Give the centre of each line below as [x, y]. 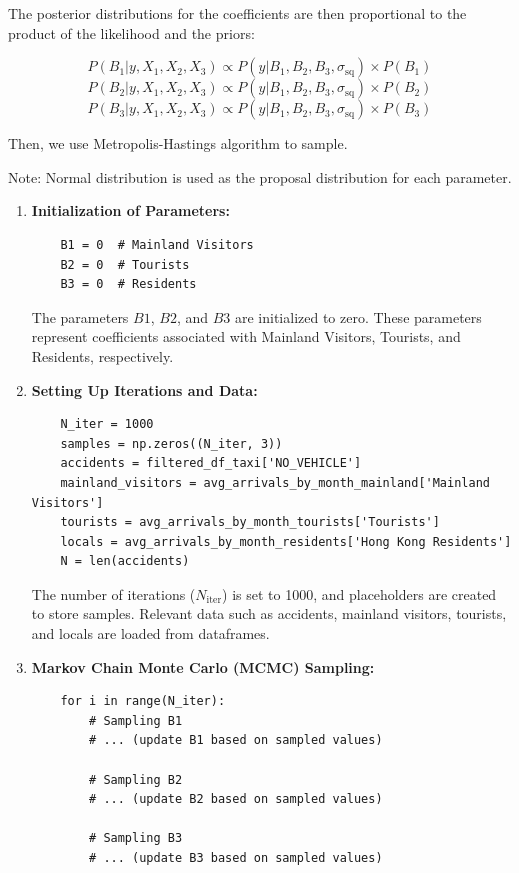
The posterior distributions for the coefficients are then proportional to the [237, 13]
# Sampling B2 [136, 779]
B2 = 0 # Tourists [125, 264]
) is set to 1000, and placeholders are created [359, 593]
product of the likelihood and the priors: [131, 32]
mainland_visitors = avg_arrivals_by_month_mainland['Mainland [275, 482]
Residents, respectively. [102, 355]
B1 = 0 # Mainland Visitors [157, 244]
